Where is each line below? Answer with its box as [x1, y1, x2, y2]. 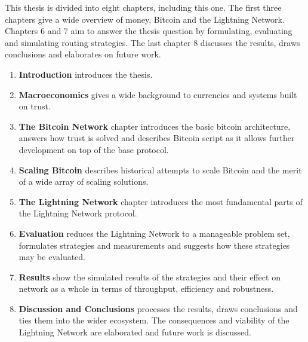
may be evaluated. [19, 251, 86, 263]
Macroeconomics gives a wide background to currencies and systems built [19, 88, 297, 100]
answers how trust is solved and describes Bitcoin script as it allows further [19, 132, 295, 144]
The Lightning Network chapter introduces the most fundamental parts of [19, 195, 303, 207]
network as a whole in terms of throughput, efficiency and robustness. [19, 282, 274, 295]
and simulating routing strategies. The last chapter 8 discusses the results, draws [5, 36, 300, 48]
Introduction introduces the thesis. [19, 68, 153, 80]
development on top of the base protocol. [19, 143, 169, 155]
